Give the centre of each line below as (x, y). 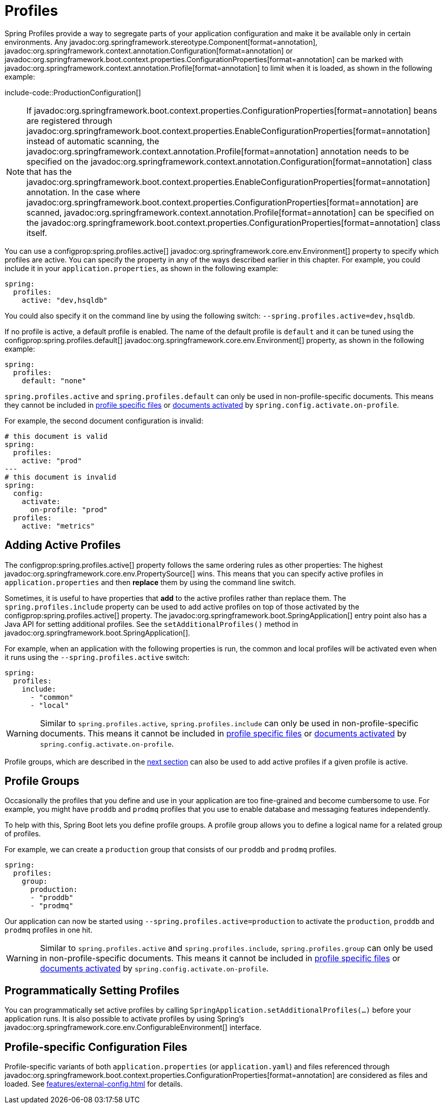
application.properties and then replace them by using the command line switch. (150, 582)
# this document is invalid (61, 477)
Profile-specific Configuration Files (96, 1047)
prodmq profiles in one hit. (49, 930)
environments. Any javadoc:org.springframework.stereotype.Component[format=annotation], (161, 42)
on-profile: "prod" (69, 509)
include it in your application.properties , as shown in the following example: (142, 268)
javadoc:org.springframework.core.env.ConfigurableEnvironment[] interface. (133, 1027)
